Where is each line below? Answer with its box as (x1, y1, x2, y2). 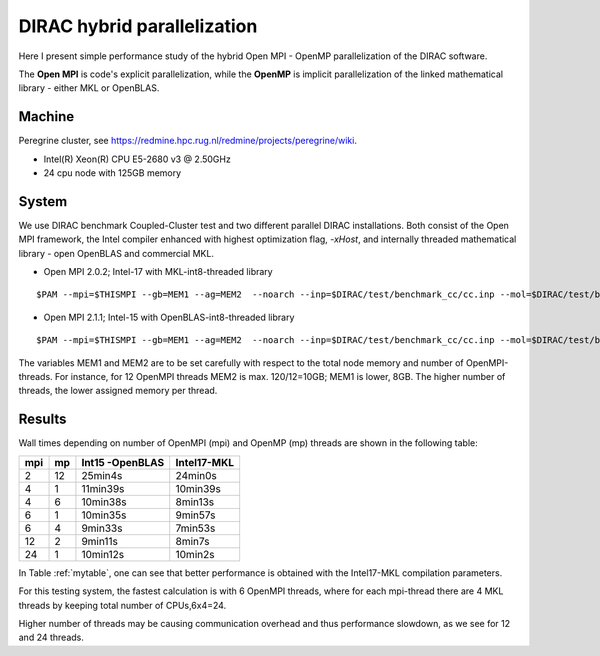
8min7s (175, 534, 210, 548)
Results (18, 411, 67, 428)
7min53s (175, 521, 216, 535)
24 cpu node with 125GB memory (43, 167, 182, 179)
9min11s (81, 534, 119, 548)
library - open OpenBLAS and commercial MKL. (18, 247, 215, 259)
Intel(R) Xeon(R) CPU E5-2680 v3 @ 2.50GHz (43, 153, 232, 165)
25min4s (81, 468, 123, 482)
